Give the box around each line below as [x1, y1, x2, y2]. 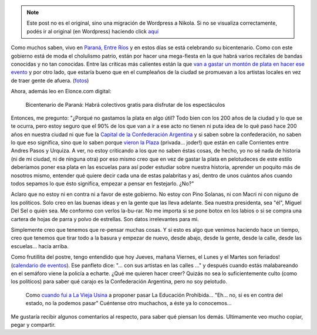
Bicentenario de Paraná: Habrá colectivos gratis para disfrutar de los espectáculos [25, 101, 225, 108]
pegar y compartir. [11, 321, 56, 328]
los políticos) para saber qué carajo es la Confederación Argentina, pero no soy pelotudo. [11, 278, 227, 285]
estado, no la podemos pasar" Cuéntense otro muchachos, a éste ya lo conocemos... [25, 300, 232, 307]
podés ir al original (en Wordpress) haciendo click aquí [26, 28, 158, 35]
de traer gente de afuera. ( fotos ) [11, 77, 89, 84]
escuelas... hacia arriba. [11, 242, 69, 249]
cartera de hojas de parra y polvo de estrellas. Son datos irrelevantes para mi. [11, 215, 199, 222]
